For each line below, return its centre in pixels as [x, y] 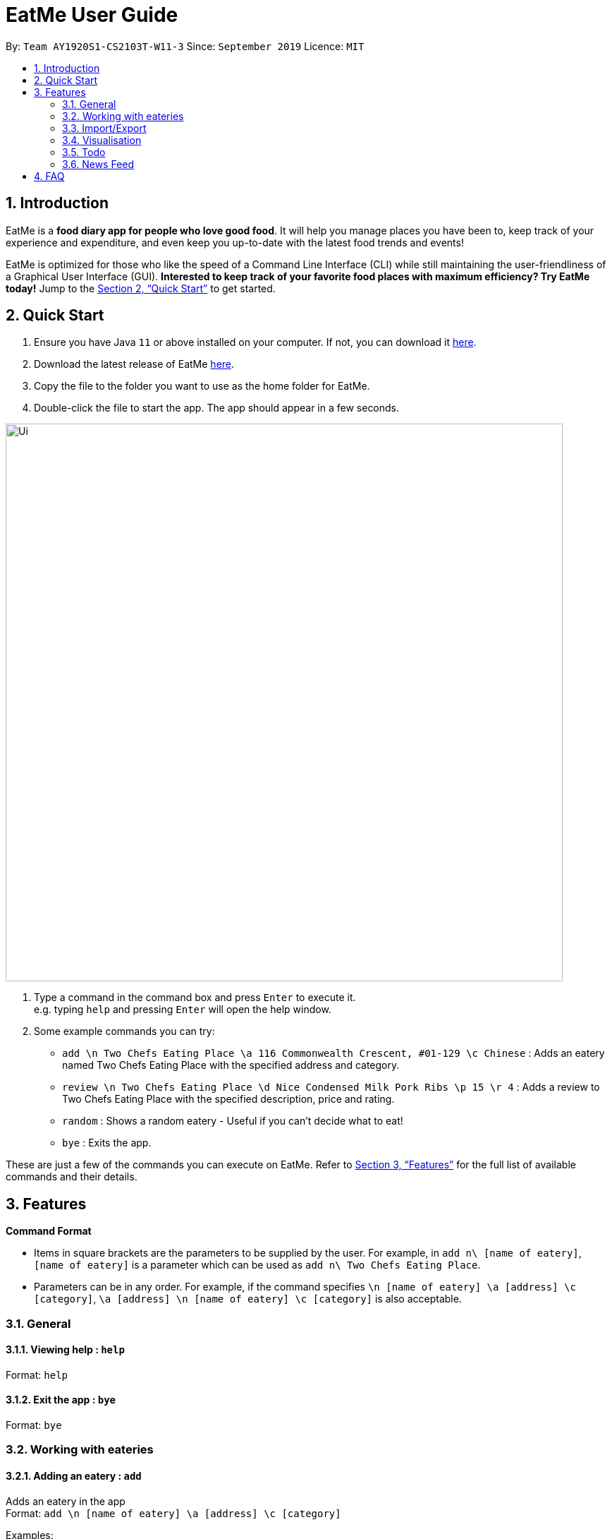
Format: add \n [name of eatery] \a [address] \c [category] [173, 1513]
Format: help [37, 1375]
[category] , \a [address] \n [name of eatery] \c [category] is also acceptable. [248, 1299]
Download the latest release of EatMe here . [134, 364]
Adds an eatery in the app [66, 1501]
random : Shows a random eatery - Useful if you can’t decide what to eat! [233, 1121]
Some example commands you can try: [124, 1031]
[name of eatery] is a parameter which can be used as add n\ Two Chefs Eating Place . [257, 1265]
